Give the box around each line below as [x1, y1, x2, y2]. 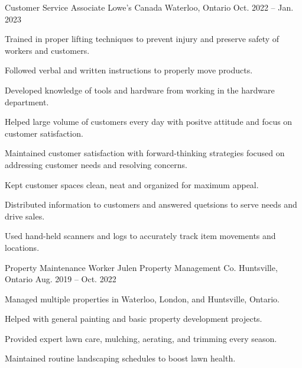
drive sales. [5, 209, 45, 222]
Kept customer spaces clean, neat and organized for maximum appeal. [5, 178, 259, 191]
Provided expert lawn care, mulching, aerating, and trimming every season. [5, 332, 277, 344]
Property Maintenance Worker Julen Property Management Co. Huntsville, [5, 261, 278, 273]
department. [5, 95, 49, 108]
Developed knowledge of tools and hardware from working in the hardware [5, 83, 275, 96]
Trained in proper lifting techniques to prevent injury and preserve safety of [5, 33, 280, 45]
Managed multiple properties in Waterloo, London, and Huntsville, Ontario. [5, 292, 280, 305]
